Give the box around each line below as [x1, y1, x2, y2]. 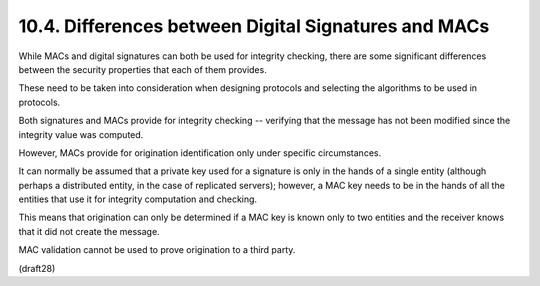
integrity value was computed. [18, 128, 144, 140]
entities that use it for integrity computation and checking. [18, 193, 258, 205]
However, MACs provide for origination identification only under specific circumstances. [18, 146, 382, 159]
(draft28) [18, 262, 56, 274]
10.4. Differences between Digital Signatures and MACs [18, 15, 490, 37]
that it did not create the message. [18, 225, 160, 237]
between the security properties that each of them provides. [18, 63, 267, 75]
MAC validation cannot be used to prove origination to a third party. [18, 244, 296, 256]
